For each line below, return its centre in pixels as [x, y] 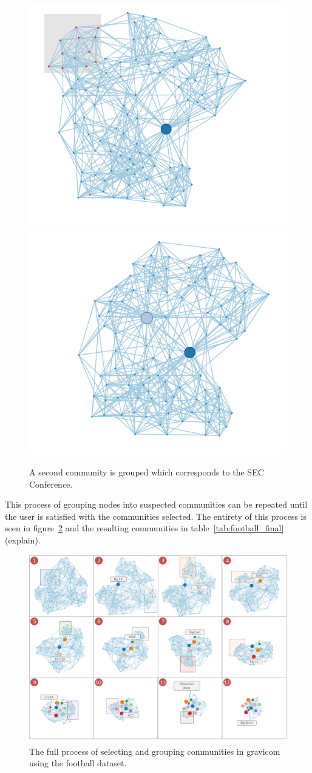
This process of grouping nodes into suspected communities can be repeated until [156, 504]
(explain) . [23, 540]
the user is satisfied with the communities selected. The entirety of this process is [156, 516]
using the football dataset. [78, 763]
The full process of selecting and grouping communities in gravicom [155, 751]
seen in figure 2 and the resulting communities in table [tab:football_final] [144, 528]
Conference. [51, 484]
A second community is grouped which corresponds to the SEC [147, 472]
